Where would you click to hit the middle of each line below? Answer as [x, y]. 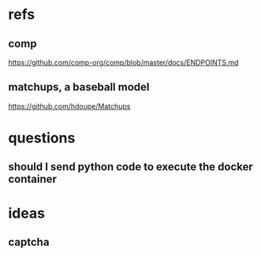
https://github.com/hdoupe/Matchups [69, 106]
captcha [29, 242]
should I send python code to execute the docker [131, 167]
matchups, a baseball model [79, 87]
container [33, 179]
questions [42, 138]
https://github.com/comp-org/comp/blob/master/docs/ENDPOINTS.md [123, 62]
